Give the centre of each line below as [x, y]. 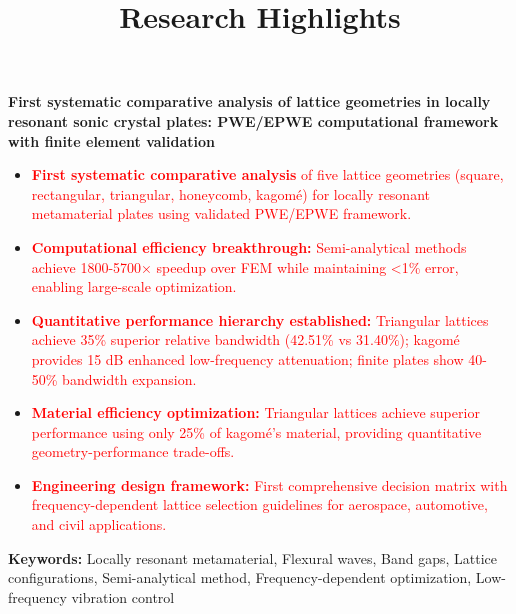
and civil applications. [99, 524]
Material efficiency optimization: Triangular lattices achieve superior [255, 412]
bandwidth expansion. [129, 378]
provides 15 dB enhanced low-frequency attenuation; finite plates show [247, 358]
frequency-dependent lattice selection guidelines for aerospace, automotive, [259, 504]
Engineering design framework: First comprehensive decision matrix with [269, 484]
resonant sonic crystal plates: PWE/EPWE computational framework [253, 120]
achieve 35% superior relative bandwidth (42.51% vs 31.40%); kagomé [245, 339]
